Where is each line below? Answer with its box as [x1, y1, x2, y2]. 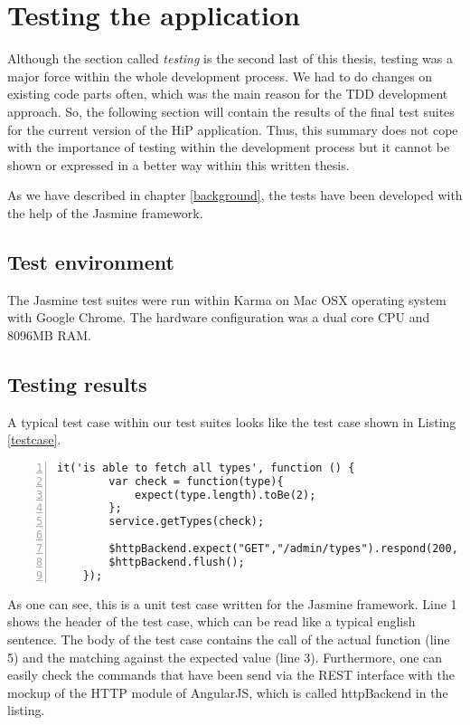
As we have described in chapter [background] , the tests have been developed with [7, 186, 463, 205]
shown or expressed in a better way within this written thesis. [7, 155, 350, 174]
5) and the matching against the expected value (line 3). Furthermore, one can [7, 647, 443, 666]
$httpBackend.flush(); [108, 555, 245, 568]
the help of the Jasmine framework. [7, 203, 203, 222]
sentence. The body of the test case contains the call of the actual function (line [7, 629, 450, 648]
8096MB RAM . [7, 325, 91, 344]
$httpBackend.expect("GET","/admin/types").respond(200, [108, 542, 458, 556]
